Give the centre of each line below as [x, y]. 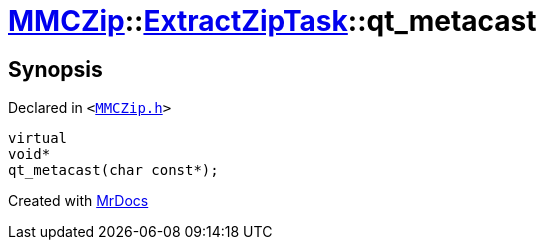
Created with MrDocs [78, 201]
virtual [38, 138]
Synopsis [55, 69]
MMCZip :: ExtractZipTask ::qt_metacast [272, 21]
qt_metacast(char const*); [113, 170]
